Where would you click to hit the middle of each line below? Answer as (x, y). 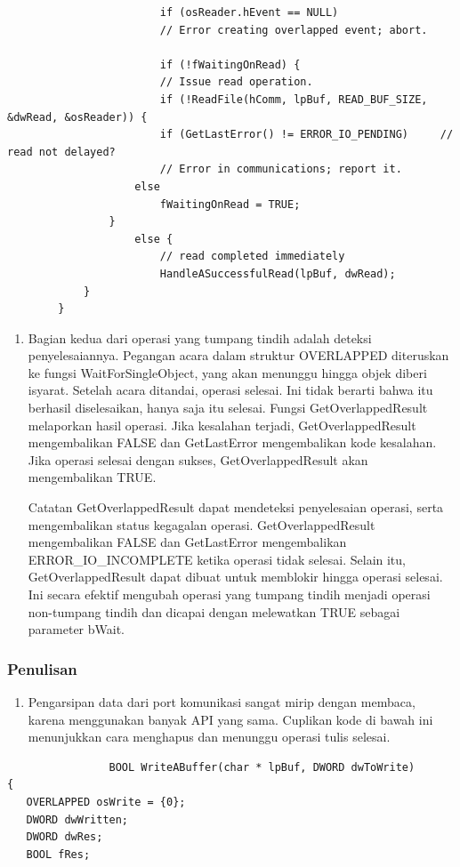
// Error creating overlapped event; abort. (294, 30)
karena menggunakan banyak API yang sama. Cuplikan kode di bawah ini (230, 719)
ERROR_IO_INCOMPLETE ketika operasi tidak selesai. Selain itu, (217, 559)
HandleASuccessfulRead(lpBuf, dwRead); (278, 273)
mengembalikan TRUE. (92, 477)
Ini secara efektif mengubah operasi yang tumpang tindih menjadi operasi (229, 594)
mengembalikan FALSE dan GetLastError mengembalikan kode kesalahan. (232, 442)
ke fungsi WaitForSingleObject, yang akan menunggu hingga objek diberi (227, 372)
